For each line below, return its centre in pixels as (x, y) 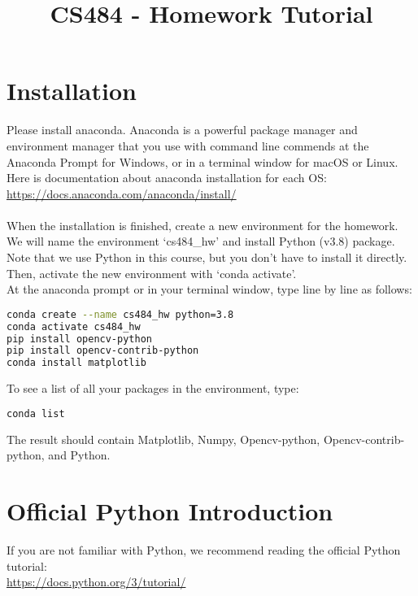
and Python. (79, 455)
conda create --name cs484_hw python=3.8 (120, 314)
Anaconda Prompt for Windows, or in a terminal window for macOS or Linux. (202, 161)
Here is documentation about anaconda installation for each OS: (167, 178)
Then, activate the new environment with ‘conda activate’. (152, 273)
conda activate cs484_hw (74, 326)
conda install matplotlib (76, 363)
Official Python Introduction (170, 511)
